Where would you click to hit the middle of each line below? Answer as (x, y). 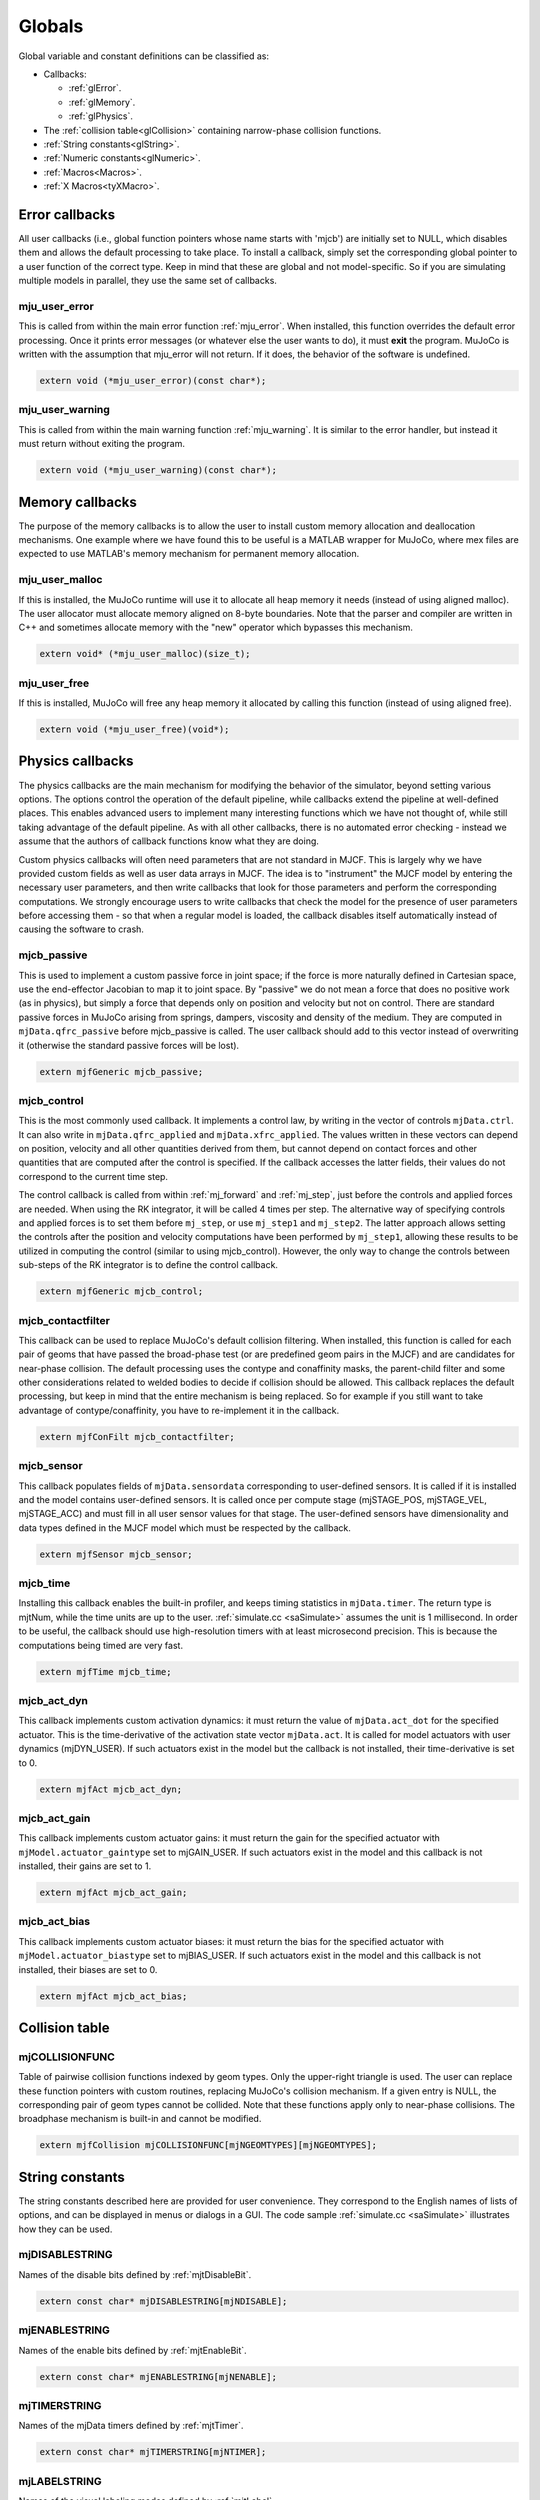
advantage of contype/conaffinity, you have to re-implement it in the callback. (179, 1410)
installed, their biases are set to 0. (88, 1969)
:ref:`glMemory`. (102, 102)
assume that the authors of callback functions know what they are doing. (169, 841)
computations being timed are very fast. (101, 1645)
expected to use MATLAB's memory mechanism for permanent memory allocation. (189, 554)
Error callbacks (66, 214)
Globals (51, 26)
